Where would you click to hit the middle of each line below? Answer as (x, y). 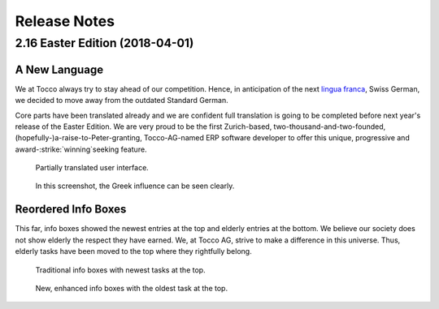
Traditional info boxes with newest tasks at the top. (121, 270)
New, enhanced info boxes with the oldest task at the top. (131, 288)
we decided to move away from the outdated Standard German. (122, 101)
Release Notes (65, 21)
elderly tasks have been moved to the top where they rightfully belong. (133, 251)
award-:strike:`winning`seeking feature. (81, 149)
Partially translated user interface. (92, 168)
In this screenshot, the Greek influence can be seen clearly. (135, 186)
